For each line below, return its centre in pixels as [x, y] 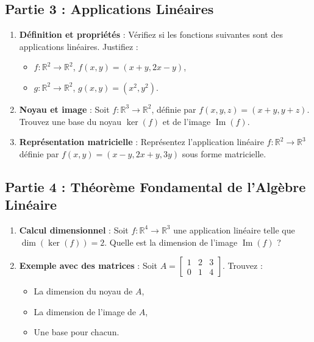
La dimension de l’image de [85, 311]
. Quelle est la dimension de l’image [171, 242]
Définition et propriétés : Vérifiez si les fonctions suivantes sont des [151, 34]
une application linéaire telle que [234, 230]
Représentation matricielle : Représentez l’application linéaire [141, 142]
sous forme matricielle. [224, 153]
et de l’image [187, 121]
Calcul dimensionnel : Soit [74, 230]
